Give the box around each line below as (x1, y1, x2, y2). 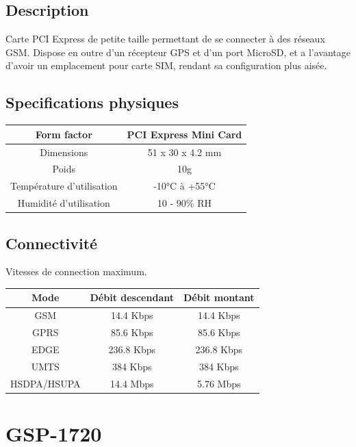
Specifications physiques (5, 92, 179, 113)
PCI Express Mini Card (127, 127, 242, 141)
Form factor (35, 127, 92, 141)
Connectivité (5, 232, 98, 253)
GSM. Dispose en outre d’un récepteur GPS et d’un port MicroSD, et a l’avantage (5, 44, 351, 59)
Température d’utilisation (10, 179, 118, 193)
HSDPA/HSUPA (10, 376, 81, 390)
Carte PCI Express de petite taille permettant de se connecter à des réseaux (5, 31, 325, 46)
